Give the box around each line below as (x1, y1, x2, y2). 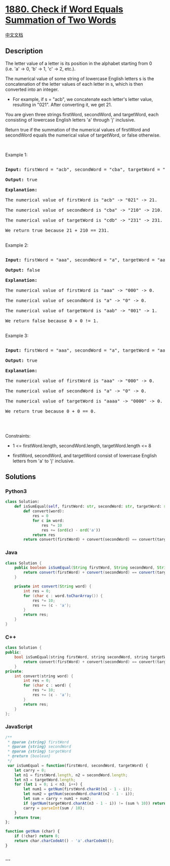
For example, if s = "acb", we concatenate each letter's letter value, (12, 96, 153, 102)
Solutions (5, 473, 36, 481)
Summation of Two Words (5, 14, 116, 26)
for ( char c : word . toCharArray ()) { (23, 593, 103, 598)
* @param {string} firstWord (7, 740, 69, 745)
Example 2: (5, 242, 29, 248)
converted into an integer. (5, 86, 59, 92)
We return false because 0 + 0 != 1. (5, 318, 99, 323)
